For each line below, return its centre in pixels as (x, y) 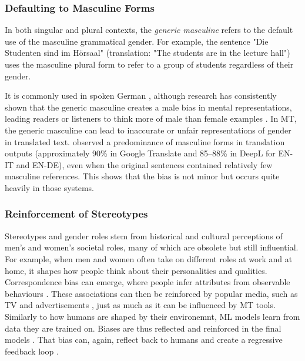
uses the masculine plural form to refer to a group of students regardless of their (149, 64)
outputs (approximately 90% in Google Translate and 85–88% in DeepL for (140, 153)
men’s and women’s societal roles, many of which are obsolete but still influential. (152, 247)
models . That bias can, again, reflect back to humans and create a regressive (144, 340)
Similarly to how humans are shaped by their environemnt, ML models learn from (152, 316)
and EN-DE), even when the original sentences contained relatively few (144, 164)
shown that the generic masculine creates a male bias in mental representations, (148, 107)
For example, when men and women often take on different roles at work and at (149, 258)
